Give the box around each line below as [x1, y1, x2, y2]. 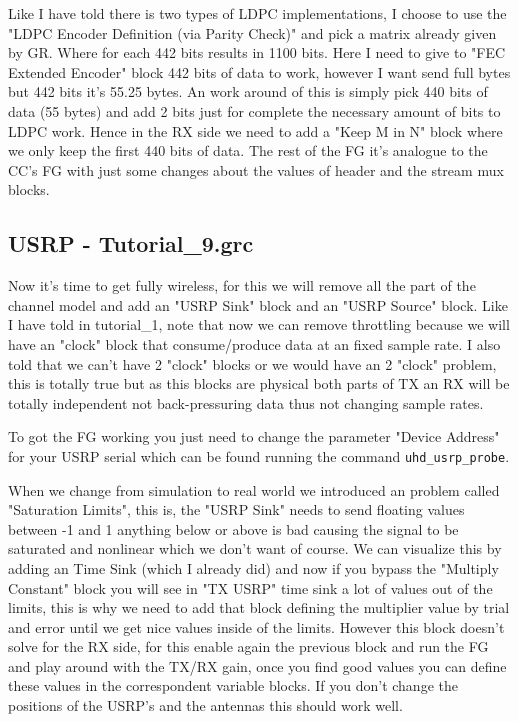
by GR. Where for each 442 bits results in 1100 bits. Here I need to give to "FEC [8, 42, 506, 63]
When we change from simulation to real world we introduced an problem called [8, 479, 500, 500]
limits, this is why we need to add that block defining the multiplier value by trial [8, 597, 510, 618]
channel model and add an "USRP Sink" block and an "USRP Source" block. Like [8, 294, 508, 315]
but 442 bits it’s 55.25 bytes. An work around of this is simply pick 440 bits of [8, 81, 488, 102]
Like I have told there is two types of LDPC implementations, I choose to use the [8, 3, 507, 23]
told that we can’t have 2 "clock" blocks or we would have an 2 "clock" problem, [8, 353, 497, 374]
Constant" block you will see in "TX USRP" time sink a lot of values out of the [8, 577, 493, 598]
